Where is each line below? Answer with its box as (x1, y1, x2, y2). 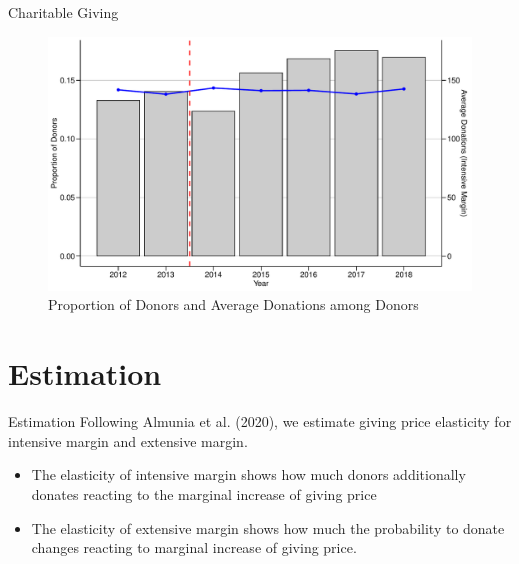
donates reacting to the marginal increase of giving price (31, 483, 377, 504)
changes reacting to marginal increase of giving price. (31, 537, 357, 558)
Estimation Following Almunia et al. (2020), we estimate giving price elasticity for (8, 411, 512, 432)
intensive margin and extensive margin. (8, 430, 248, 451)
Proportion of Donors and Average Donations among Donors (48, 294, 419, 315)
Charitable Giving (8, 2, 119, 22)
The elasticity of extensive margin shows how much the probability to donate (31, 517, 505, 538)
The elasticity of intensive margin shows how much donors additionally (31, 464, 466, 485)
